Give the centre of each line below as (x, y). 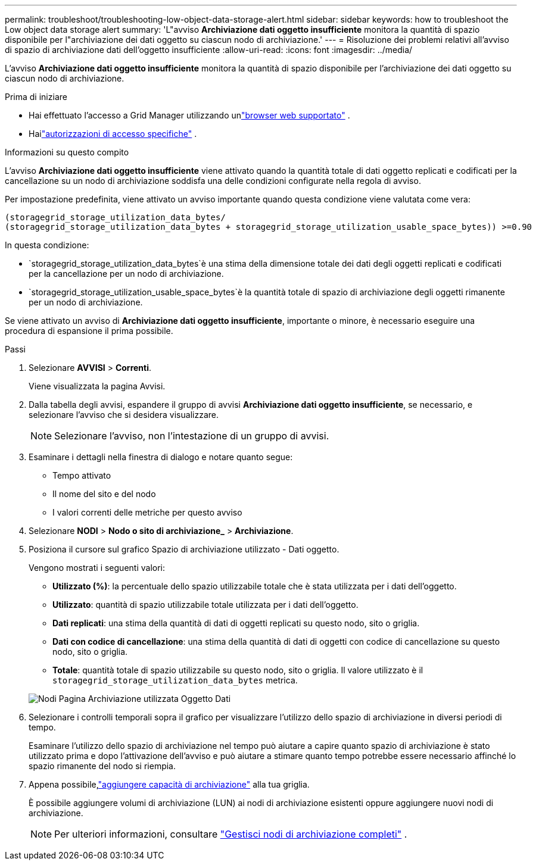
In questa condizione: (47, 245)
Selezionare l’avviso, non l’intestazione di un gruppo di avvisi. (192, 436)
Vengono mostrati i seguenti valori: (97, 568)
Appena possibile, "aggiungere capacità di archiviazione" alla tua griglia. (169, 784)
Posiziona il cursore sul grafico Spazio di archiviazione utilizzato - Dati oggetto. (184, 549)
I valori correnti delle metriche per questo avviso (147, 512)
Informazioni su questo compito (67, 152)
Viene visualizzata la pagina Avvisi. (97, 386)
